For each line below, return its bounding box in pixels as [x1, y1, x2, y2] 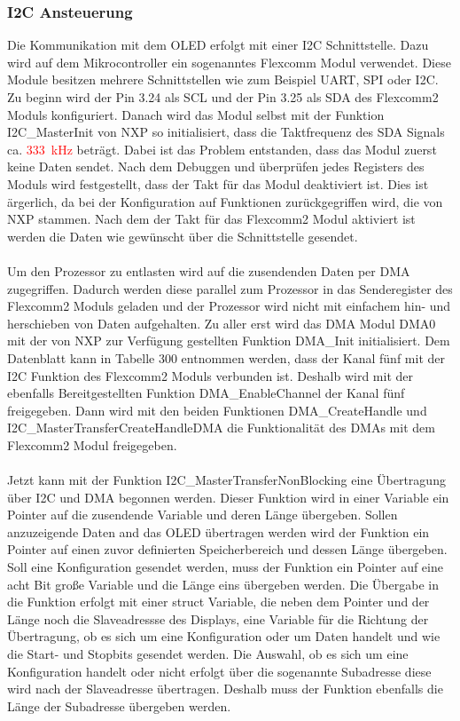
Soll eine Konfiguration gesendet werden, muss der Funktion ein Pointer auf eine [7, 558, 443, 576]
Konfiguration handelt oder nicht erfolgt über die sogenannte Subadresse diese [7, 662, 432, 680]
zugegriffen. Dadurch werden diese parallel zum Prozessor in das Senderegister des [7, 279, 453, 297]
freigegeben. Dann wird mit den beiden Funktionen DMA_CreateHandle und [7, 400, 427, 419]
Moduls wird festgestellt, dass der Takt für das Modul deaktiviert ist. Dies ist [7, 174, 429, 193]
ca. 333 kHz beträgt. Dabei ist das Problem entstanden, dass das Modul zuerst [7, 139, 437, 158]
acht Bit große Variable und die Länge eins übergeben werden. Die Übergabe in [7, 574, 439, 593]
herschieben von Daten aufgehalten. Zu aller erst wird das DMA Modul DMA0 [7, 313, 436, 332]
